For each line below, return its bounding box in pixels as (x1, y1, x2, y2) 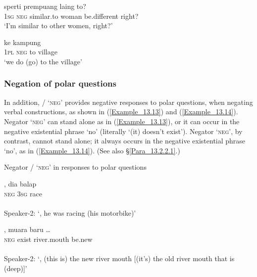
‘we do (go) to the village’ (4, 56, 82, 66)
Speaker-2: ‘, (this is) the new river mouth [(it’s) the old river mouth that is (4, 253, 235, 264)
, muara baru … (4, 224, 51, 234)
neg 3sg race (4, 188, 42, 198)
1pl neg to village (4, 46, 57, 57)
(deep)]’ (4, 263, 27, 273)
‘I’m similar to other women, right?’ (4, 20, 113, 31)
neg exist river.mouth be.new (4, 233, 93, 244)
